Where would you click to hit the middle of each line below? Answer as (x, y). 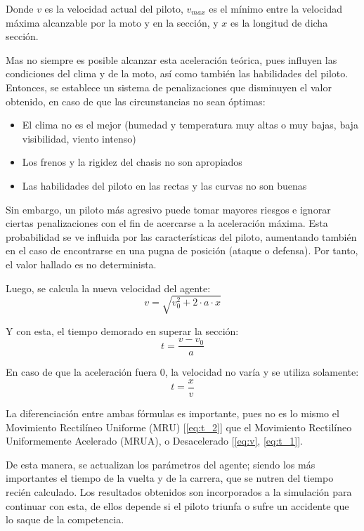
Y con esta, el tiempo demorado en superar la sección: (122, 330)
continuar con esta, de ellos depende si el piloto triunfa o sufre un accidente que (177, 505)
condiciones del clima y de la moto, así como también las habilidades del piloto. (177, 73)
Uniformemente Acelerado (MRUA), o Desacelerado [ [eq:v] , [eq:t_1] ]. (154, 441)
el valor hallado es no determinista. (81, 264)
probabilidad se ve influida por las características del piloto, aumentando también (181, 236)
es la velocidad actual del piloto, (114, 8)
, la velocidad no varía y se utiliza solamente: (262, 372)
